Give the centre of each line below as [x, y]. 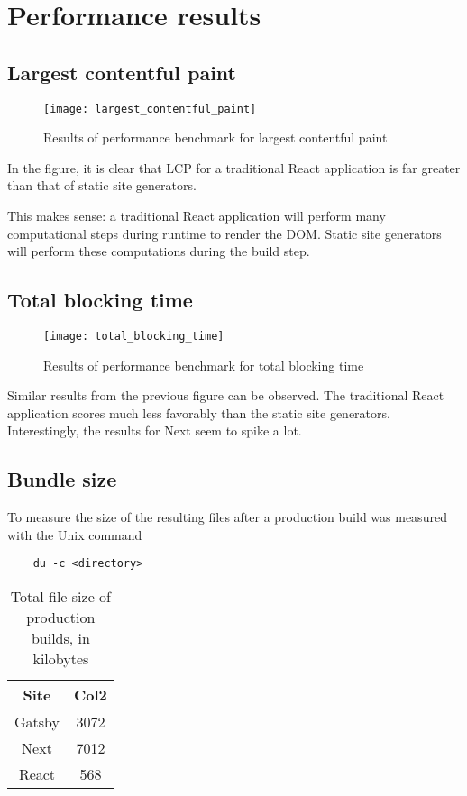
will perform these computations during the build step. [159, 251]
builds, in [60, 638]
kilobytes [61, 659]
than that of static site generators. [102, 185]
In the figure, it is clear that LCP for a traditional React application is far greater [234, 167]
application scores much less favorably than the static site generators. [199, 412]
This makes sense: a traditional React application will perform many [197, 216]
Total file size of [60, 597]
